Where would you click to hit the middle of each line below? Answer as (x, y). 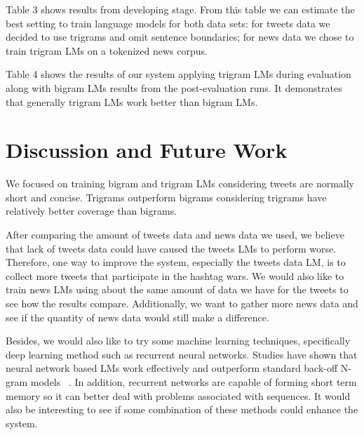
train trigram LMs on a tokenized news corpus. (107, 50)
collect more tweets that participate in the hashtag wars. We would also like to (175, 275)
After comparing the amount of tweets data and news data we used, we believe (175, 235)
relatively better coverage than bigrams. (92, 211)
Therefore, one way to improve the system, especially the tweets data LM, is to (176, 262)
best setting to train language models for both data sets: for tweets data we (168, 23)
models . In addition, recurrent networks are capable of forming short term (194, 382)
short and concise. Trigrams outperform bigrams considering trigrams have (166, 197)
